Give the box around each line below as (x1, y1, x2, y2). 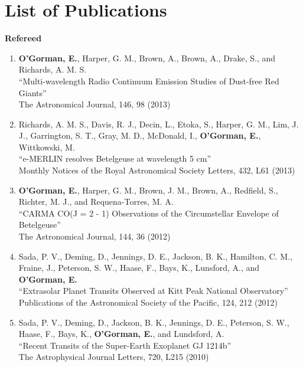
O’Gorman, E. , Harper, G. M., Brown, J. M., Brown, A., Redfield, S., (18, 183, 278, 196)
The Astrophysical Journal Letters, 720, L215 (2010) (18, 350, 209, 363)
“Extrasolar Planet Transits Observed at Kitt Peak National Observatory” (18, 284, 288, 297)
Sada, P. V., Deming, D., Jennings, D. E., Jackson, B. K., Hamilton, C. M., (18, 250, 292, 262)
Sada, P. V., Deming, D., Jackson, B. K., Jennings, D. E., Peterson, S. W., (18, 316, 289, 328)
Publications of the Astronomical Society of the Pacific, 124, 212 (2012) (18, 296, 278, 308)
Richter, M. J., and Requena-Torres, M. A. (18, 195, 174, 208)
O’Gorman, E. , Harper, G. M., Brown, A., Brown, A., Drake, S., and (18, 51, 276, 64)
